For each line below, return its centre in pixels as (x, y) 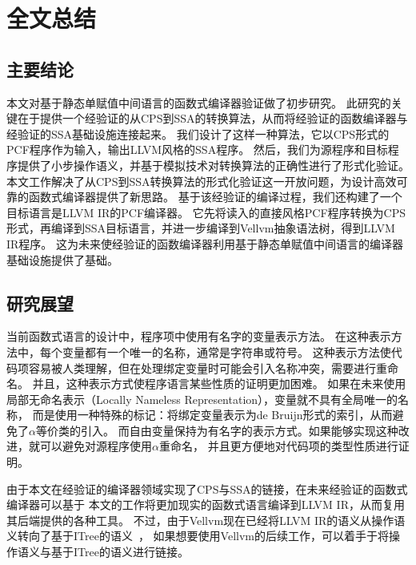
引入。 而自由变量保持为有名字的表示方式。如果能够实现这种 (239, 430)
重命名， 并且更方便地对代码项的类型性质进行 (278, 446)
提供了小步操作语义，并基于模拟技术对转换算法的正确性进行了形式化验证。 (213, 165)
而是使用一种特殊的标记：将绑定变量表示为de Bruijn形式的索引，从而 (212, 415)
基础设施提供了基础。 (62, 259)
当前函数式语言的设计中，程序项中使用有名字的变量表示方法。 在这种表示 (199, 336)
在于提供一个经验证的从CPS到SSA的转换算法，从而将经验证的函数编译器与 (212, 118)
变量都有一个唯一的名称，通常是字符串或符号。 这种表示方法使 (226, 351)
